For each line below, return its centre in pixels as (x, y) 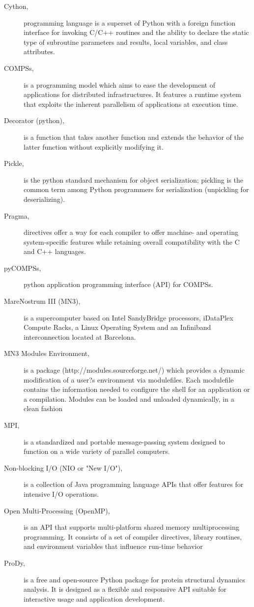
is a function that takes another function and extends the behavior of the (134, 137)
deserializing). (44, 199)
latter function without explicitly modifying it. (94, 146)
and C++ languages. (55, 251)
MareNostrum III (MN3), (42, 301)
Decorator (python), (34, 120)
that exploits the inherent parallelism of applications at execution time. (131, 104)
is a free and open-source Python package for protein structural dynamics (134, 579)
